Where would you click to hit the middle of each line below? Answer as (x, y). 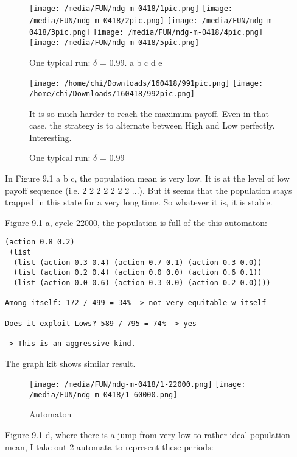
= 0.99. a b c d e (131, 62)
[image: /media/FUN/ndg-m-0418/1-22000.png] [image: (138, 385)
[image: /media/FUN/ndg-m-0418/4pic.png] (178, 33)
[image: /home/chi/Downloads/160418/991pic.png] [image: (146, 84)
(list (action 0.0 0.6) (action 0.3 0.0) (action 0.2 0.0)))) (142, 282)
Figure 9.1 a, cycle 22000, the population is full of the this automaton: (136, 222)
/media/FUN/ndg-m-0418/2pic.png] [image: (114, 20)
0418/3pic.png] (60, 33)
